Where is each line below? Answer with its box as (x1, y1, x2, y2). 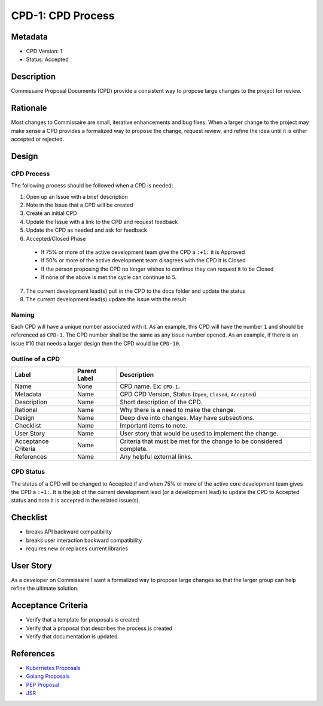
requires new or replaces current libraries (26, 545, 129, 552)
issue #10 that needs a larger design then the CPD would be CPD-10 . (11, 340, 181, 347)
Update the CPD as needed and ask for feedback (26, 226, 147, 234)
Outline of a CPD (11, 354, 60, 363)
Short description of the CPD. (120, 398, 203, 406)
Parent (77, 366, 97, 375)
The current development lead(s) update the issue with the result (26, 295, 187, 302)
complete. (120, 444, 148, 453)
